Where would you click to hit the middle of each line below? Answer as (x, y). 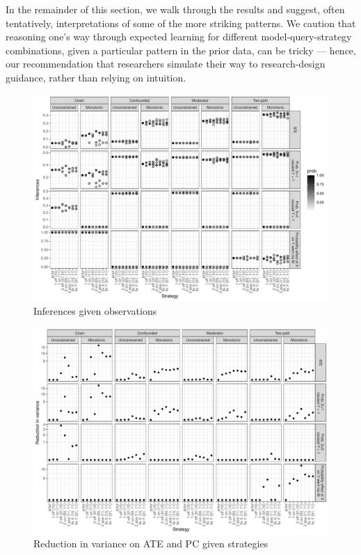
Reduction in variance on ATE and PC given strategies (151, 544)
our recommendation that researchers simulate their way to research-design (166, 64)
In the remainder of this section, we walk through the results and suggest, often (175, 9)
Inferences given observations (95, 310)
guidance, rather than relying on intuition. (96, 77)
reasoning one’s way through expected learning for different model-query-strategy (179, 37)
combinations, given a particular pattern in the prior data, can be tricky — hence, (181, 50)
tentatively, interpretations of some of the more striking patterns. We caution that (181, 23)
